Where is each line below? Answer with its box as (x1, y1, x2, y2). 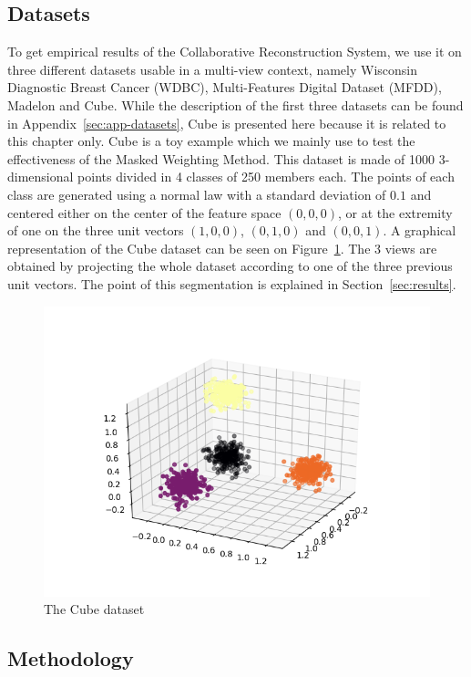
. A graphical (383, 221, 456, 240)
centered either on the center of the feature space (7, 203, 282, 222)
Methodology (7, 644, 134, 672)
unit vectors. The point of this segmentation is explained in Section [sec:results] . (7, 274, 456, 293)
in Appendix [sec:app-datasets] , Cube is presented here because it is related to (7, 113, 446, 132)
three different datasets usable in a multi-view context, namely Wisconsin (7, 59, 417, 78)
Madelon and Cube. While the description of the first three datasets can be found (7, 95, 464, 114)
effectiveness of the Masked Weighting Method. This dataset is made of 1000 (7, 149, 435, 168)
